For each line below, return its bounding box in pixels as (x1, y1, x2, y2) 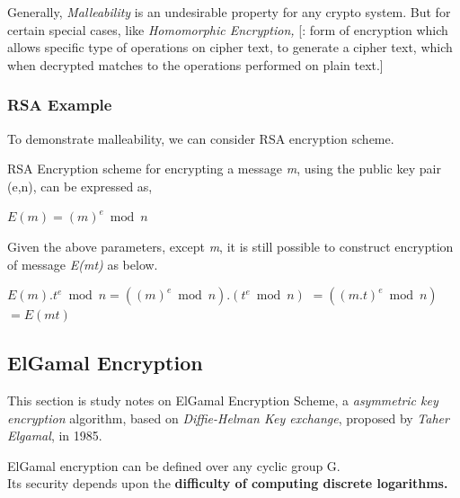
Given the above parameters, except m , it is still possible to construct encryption (7, 236, 454, 255)
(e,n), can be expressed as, (7, 176, 153, 195)
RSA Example (7, 93, 112, 116)
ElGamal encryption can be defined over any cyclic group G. (7, 456, 341, 475)
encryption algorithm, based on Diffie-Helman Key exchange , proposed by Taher (7, 408, 449, 427)
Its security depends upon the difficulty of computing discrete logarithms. (7, 474, 448, 493)
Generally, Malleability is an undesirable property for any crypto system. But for (7, 3, 451, 21)
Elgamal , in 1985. (7, 426, 102, 445)
